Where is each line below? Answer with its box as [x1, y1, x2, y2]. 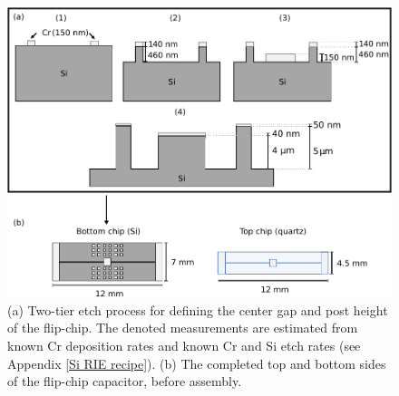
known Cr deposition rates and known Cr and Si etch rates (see [7, 335, 361, 354]
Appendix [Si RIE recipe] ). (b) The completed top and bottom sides [7, 353, 386, 372]
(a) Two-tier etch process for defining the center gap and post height [7, 300, 388, 319]
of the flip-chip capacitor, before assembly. [7, 372, 242, 391]
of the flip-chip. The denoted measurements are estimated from [7, 318, 358, 337]
